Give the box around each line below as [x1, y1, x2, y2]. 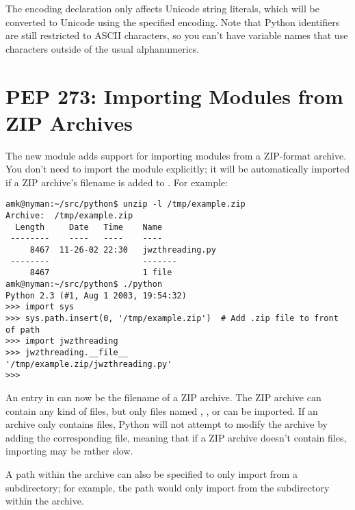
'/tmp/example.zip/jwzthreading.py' [5, 359, 172, 369]
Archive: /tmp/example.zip [5, 211, 133, 221]
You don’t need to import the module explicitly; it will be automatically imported [5, 162, 350, 176]
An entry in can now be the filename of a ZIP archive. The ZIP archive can [5, 390, 321, 404]
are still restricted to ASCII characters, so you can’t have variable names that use [5, 28, 348, 42]
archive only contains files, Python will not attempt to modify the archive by [5, 417, 328, 431]
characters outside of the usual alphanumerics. [5, 41, 200, 55]
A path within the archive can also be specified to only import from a [5, 466, 298, 481]
